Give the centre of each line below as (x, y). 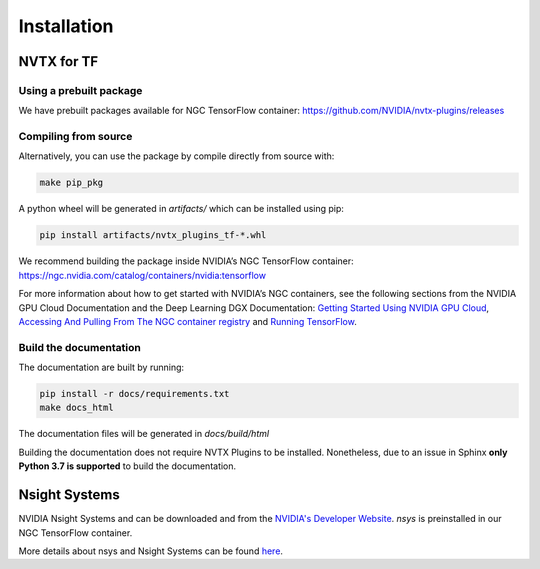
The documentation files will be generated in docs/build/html (144, 434)
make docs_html (76, 408)
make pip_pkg (71, 183)
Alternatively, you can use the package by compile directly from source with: (176, 156)
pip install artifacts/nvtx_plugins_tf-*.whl (153, 235)
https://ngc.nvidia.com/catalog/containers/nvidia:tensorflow (142, 275)
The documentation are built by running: (101, 367)
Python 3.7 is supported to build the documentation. (127, 466)
